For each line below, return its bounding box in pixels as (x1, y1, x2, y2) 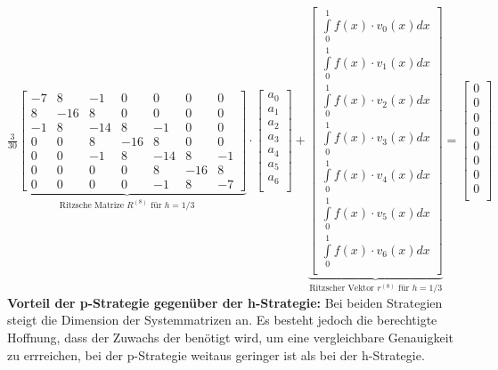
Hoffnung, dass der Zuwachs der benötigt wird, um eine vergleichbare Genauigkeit (7, 328, 454, 347)
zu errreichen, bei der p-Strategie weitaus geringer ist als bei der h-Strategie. (7, 345, 425, 364)
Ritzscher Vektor (309, 284, 374, 294)
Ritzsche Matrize (59, 200, 125, 210)
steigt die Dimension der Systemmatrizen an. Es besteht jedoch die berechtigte (7, 310, 437, 329)
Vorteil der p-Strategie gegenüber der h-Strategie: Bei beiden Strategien (7, 293, 443, 311)
